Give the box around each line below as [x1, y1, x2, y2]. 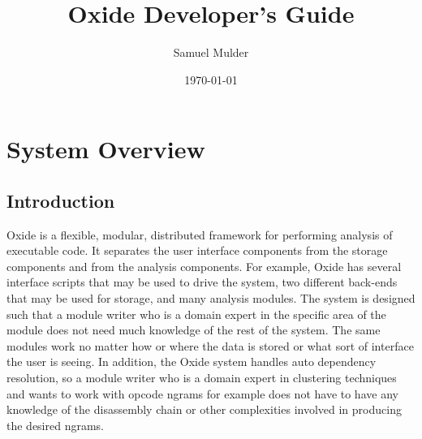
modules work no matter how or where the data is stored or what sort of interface [6, 337, 414, 354]
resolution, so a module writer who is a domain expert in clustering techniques [6, 369, 397, 386]
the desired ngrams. [6, 416, 105, 433]
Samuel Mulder [173, 44, 249, 61]
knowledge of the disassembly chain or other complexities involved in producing [6, 401, 402, 418]
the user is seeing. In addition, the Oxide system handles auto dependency [6, 353, 377, 370]
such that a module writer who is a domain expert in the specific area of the [6, 305, 386, 322]
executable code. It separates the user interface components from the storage [6, 242, 388, 259]
